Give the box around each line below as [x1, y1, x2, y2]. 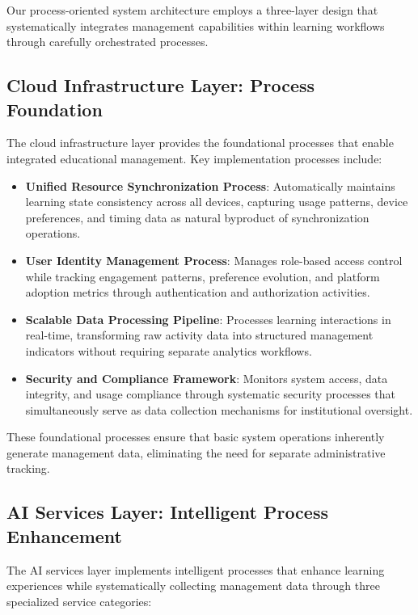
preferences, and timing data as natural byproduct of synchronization [25, 209, 369, 225]
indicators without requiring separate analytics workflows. [25, 342, 312, 359]
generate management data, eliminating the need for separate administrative [6, 444, 386, 461]
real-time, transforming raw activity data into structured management [25, 326, 374, 343]
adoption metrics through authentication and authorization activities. [25, 284, 370, 301]
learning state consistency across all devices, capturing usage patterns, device [25, 193, 408, 210]
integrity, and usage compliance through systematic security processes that [25, 385, 396, 402]
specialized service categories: [6, 592, 152, 609]
